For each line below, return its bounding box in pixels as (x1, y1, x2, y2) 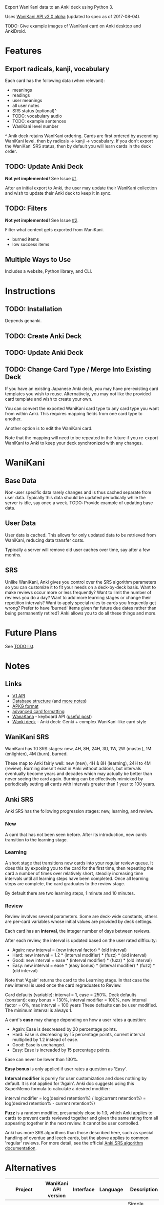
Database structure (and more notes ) (12, 698, 87, 704)
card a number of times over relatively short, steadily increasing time (5, 870, 143, 876)
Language (99, 1186, 123, 1193)
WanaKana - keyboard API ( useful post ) (12, 714, 92, 719)
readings (12, 92, 30, 98)
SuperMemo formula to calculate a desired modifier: (5, 1086, 110, 1092)
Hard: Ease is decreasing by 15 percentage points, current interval (12, 1032, 145, 1038)
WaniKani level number (12, 123, 59, 129)
